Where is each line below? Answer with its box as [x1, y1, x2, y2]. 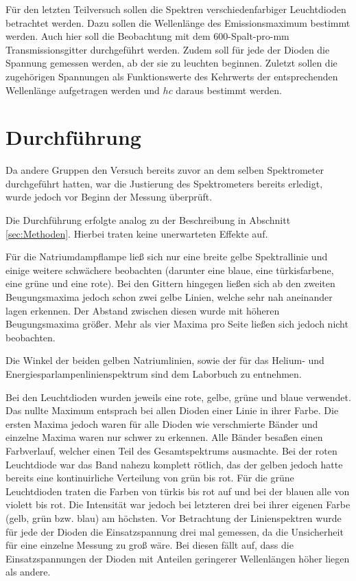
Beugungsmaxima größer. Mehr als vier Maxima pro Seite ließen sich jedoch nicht [5, 317, 348, 331]
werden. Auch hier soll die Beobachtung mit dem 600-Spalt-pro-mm [5, 29, 289, 43]
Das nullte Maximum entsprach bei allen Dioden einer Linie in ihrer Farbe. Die [5, 403, 339, 418]
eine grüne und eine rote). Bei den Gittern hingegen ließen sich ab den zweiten [5, 276, 335, 290]
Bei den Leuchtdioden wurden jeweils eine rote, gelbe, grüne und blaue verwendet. [5, 389, 351, 404]
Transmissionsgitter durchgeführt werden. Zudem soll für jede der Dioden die [5, 42, 330, 56]
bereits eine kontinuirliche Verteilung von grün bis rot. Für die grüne [5, 470, 294, 485]
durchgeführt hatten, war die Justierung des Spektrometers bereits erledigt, [5, 176, 323, 190]
